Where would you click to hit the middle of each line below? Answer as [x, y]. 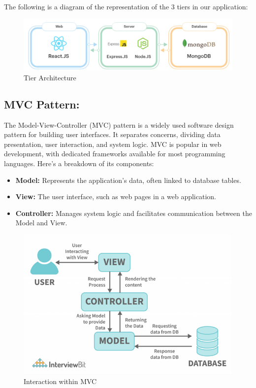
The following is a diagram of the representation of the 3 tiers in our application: [126, 6]
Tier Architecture [50, 77]
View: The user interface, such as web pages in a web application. [116, 196]
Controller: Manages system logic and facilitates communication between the [134, 213]
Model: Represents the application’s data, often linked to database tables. [128, 180]
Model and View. [41, 223]
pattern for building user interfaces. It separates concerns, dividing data [112, 134]
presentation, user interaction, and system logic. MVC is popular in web [113, 144]
